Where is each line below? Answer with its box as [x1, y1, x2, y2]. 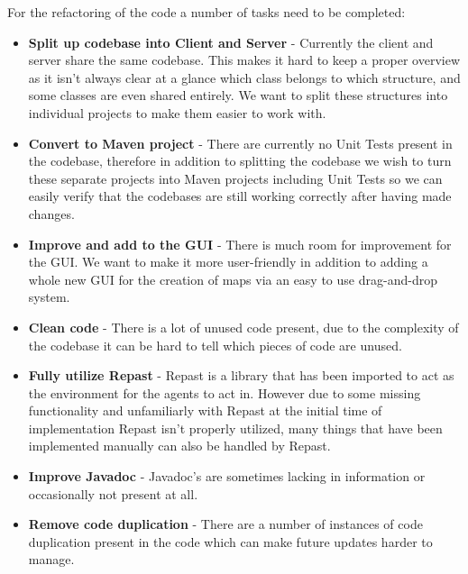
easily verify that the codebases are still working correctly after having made [28, 187, 452, 205]
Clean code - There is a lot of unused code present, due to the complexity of [28, 317, 459, 336]
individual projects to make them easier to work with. [28, 103, 326, 122]
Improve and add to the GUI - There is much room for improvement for [28, 234, 452, 253]
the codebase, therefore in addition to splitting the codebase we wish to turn [28, 151, 452, 170]
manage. [28, 550, 75, 569]
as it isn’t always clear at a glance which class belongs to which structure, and [28, 68, 461, 87]
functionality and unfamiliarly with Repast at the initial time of [28, 401, 382, 420]
